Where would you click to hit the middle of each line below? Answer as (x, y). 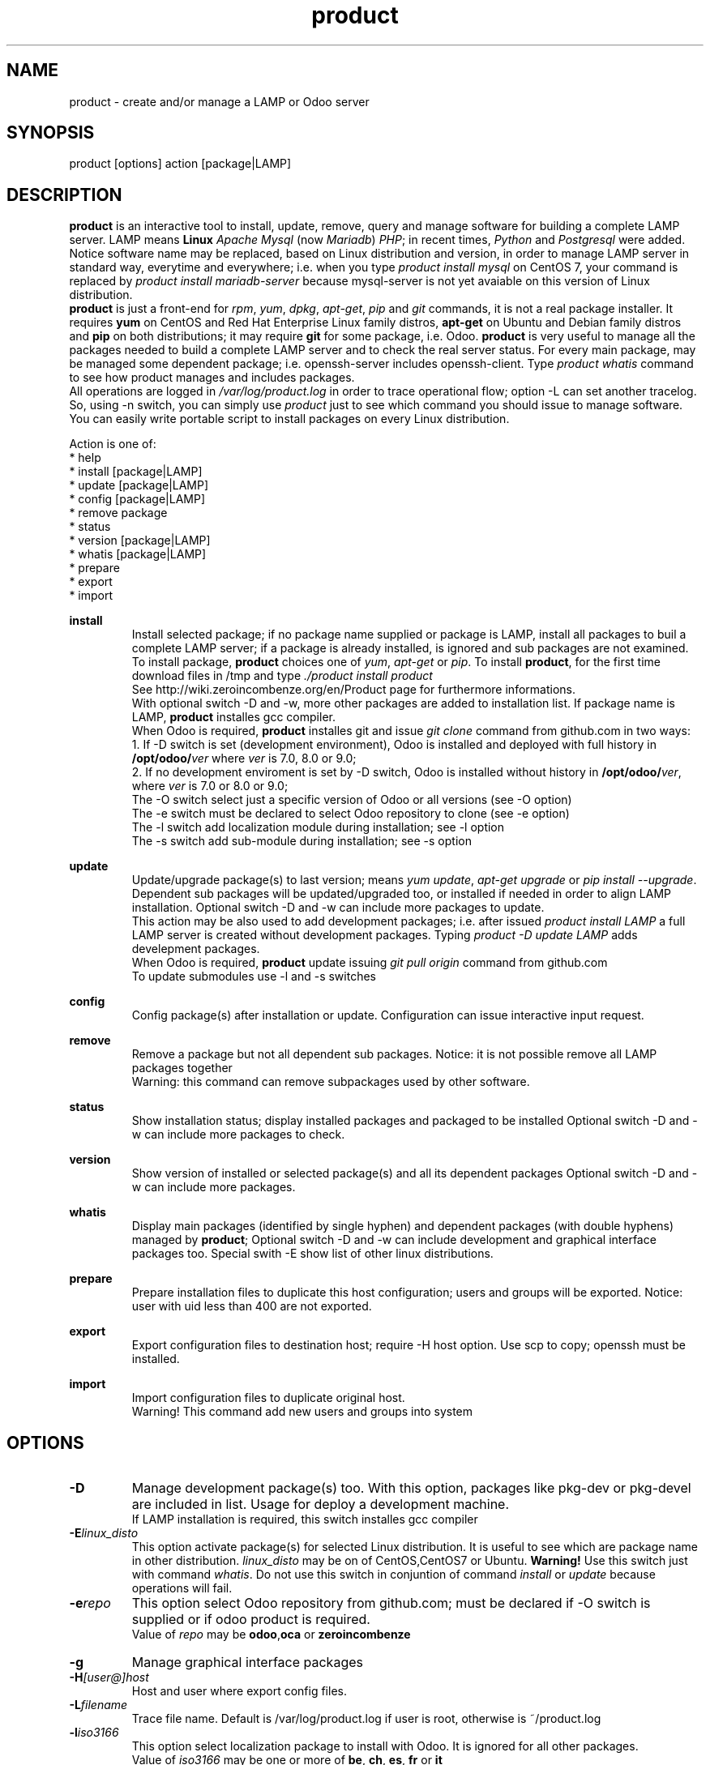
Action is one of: (113, 444)
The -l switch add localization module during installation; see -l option (318, 827)
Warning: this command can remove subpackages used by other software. (331, 1082)
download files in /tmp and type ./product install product (282, 676)
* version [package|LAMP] (140, 541)
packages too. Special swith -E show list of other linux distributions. (312, 1254)
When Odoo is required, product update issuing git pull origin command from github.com (370, 963)
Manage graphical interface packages (247, 1662)
